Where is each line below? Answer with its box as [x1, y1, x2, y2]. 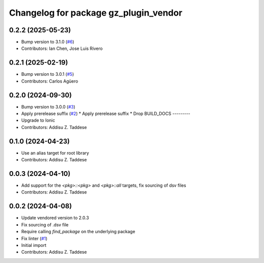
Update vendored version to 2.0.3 [21, 215, 89, 221]
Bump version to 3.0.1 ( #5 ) [21, 71, 74, 77]
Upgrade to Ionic [21, 117, 55, 123]
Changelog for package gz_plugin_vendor [9, 7, 183, 18]
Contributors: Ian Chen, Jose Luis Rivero [21, 45, 103, 51]
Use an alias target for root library [21, 150, 89, 156]
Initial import [21, 242, 46, 248]
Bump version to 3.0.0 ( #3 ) [21, 104, 76, 110]
